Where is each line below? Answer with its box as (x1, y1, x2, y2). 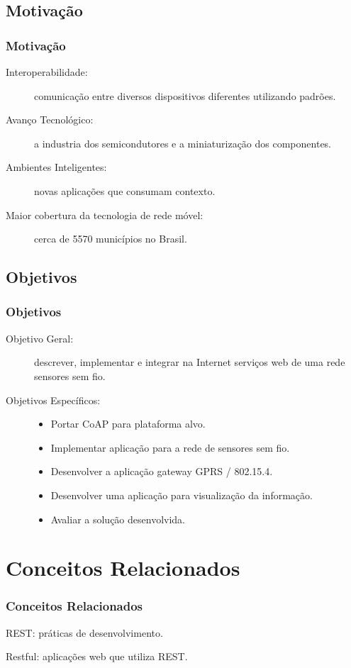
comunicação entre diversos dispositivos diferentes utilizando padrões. (34, 88, 336, 103)
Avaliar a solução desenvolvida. (50, 511, 185, 526)
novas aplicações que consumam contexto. (34, 183, 216, 198)
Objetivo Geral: (6, 330, 74, 345)
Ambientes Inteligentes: (6, 160, 107, 174)
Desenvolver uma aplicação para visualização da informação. (50, 487, 313, 502)
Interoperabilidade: (6, 65, 88, 79)
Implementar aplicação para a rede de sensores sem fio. (50, 440, 290, 455)
